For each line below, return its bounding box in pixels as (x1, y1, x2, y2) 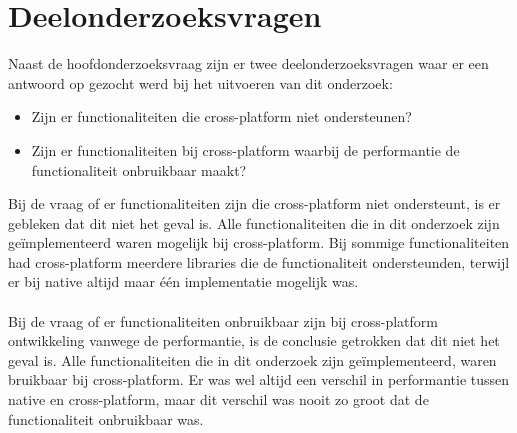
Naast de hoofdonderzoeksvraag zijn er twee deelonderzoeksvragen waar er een (8, 53, 489, 74)
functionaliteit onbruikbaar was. (8, 408, 204, 429)
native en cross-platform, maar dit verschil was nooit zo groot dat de (8, 389, 429, 410)
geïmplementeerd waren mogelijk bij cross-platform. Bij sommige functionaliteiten (8, 232, 510, 253)
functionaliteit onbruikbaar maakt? (31, 159, 247, 180)
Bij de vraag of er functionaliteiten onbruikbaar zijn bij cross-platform (8, 310, 438, 331)
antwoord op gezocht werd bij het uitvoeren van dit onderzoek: (8, 72, 393, 93)
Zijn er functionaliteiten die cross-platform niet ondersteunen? (31, 106, 412, 127)
